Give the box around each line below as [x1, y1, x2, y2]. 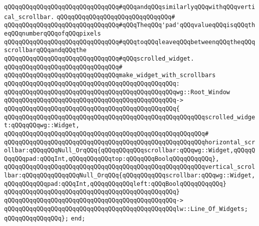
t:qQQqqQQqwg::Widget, [4, 122, 80, 129]
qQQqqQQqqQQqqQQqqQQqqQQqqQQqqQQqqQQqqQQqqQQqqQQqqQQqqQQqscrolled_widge [4, 113, 255, 121]
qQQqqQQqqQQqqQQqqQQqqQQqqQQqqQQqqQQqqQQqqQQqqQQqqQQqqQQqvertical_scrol [4, 163, 255, 171]
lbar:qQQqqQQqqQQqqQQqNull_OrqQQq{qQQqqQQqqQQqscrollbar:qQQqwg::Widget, [4, 172, 255, 179]
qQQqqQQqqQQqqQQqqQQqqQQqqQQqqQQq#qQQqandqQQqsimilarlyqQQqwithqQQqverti [4, 4, 255, 11]
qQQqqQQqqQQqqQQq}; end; [4, 215, 86, 222]
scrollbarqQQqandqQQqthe [4, 47, 87, 54]
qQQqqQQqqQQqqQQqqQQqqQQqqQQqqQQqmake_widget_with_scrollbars [4, 72, 216, 79]
